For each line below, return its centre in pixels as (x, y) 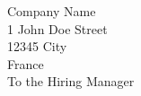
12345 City (37, 46)
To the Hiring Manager (71, 81)
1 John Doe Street (57, 28)
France (26, 63)
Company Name (52, 11)
